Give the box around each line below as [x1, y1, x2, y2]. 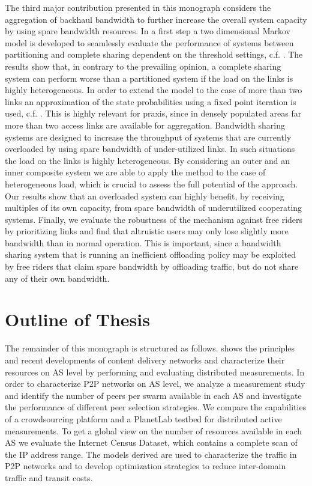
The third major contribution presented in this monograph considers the [5, 1, 271, 13]
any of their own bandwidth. [5, 272, 110, 284]
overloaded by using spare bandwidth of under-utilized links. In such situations [5, 142, 295, 155]
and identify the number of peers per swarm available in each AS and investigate [5, 389, 302, 401]
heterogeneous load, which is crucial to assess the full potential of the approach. [5, 177, 298, 190]
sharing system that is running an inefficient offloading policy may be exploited [5, 248, 296, 261]
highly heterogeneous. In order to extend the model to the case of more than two [5, 84, 302, 96]
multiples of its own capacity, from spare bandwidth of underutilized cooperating [5, 201, 302, 214]
